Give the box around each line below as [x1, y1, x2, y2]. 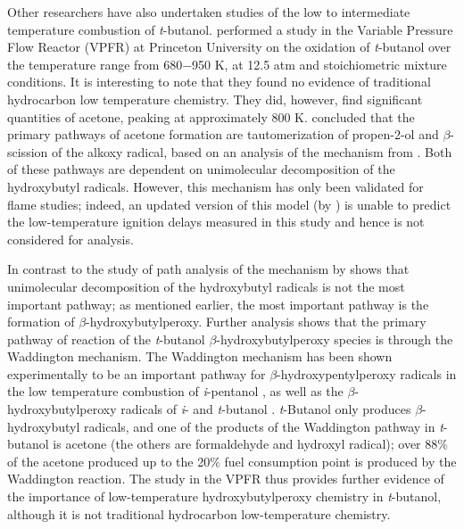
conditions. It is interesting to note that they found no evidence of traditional [7, 72, 431, 91]
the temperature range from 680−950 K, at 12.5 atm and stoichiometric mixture [7, 54, 447, 73]
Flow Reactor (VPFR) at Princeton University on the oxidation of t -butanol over [7, 37, 452, 56]
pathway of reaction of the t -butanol [7, 329, 205, 348]
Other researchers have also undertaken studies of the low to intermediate [7, 3, 410, 21]
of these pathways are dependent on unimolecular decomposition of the [7, 160, 395, 178]
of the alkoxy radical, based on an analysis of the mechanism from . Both [51, 142, 452, 161]
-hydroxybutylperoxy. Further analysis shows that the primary [86, 312, 427, 331]
